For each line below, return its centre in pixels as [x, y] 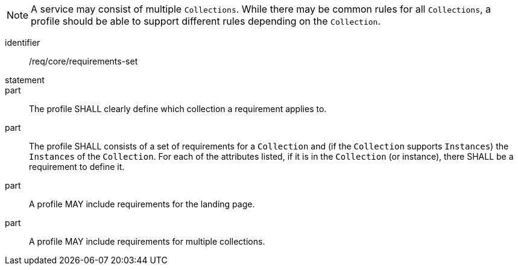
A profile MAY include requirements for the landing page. [142, 204]
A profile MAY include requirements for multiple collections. [147, 241]
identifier [23, 42]
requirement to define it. [77, 167]
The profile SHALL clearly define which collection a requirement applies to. [178, 109]
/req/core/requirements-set [84, 61]
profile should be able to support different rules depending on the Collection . [206, 21]
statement [25, 80]
